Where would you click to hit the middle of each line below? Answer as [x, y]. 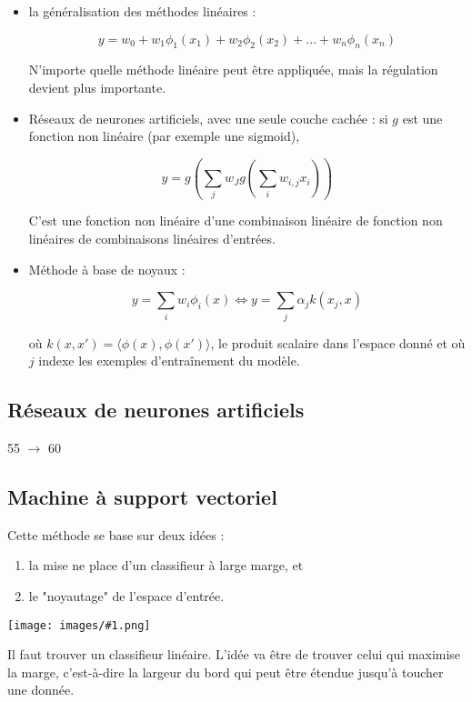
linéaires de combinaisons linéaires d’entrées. [152, 239]
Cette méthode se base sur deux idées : [116, 534]
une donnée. [41, 690]
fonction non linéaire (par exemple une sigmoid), [164, 136]
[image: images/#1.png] [79, 625]
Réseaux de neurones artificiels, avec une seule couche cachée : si [208, 118]
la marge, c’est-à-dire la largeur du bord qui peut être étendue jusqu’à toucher [226, 672]
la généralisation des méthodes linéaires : [142, 11]
